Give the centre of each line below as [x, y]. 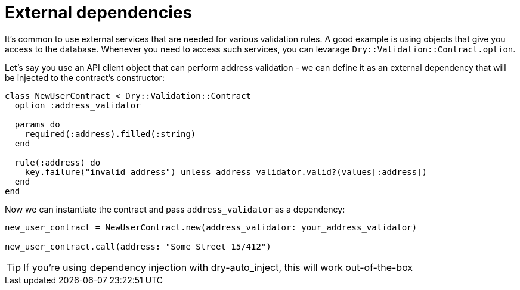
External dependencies [99, 13]
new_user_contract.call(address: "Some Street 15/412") [138, 246]
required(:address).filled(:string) [110, 134]
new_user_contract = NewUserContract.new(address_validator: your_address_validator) [211, 227]
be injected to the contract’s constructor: [85, 77]
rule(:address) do [58, 162]
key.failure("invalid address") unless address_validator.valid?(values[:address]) [226, 172]
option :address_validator [78, 105]
